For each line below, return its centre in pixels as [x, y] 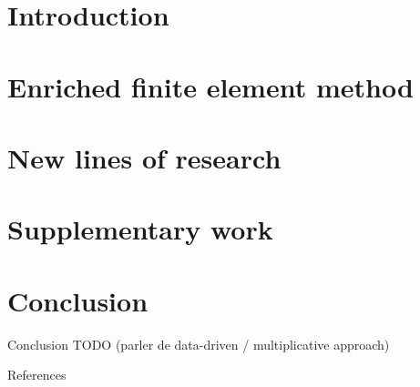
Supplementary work [140, 229]
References [37, 375]
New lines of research [144, 157]
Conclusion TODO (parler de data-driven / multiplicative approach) [199, 344]
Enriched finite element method [210, 86]
